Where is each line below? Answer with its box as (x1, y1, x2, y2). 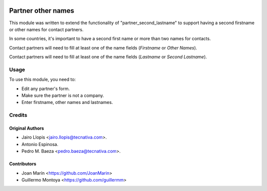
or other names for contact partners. (9, 26, 84, 32)
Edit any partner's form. (21, 86, 70, 92)
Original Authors (9, 125, 44, 131)
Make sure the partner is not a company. (21, 93, 104, 98)
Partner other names (9, 6, 74, 15)
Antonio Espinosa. (21, 141, 59, 147)
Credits (9, 112, 27, 119)
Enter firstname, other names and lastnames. (21, 99, 113, 105)
